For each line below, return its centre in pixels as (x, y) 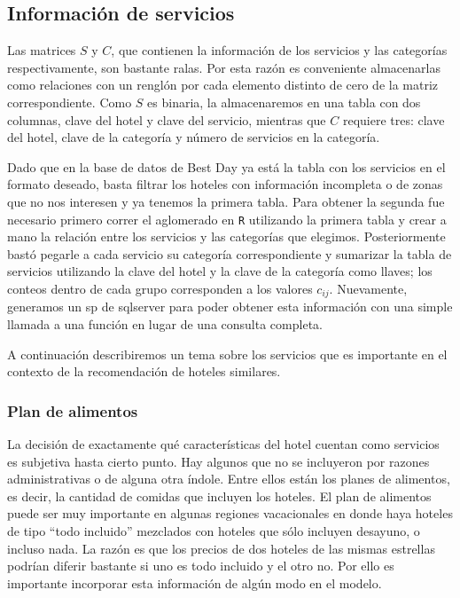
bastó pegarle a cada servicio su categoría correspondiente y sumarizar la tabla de (230, 253)
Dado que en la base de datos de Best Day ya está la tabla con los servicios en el (226, 166)
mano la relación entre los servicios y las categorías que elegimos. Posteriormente (226, 236)
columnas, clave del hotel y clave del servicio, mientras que (167, 119)
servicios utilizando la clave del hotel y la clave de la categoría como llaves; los (220, 271)
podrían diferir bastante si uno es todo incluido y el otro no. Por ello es (201, 566)
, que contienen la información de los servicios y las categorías (279, 50)
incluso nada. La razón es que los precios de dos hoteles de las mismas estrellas (221, 548)
